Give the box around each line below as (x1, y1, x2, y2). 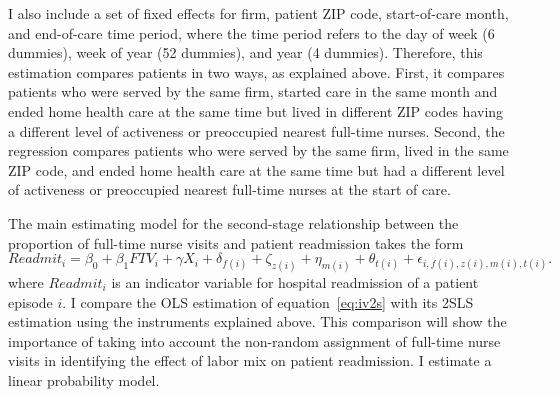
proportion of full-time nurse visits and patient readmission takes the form (8, 232, 464, 253)
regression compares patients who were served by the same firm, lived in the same (8, 140, 509, 161)
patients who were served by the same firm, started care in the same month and (8, 81, 498, 102)
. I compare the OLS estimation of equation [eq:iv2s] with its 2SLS (62, 291, 474, 312)
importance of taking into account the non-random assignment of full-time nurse (8, 330, 501, 351)
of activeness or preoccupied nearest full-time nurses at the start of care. (8, 179, 451, 200)
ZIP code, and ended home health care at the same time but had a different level (8, 159, 505, 180)
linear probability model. (8, 369, 160, 390)
